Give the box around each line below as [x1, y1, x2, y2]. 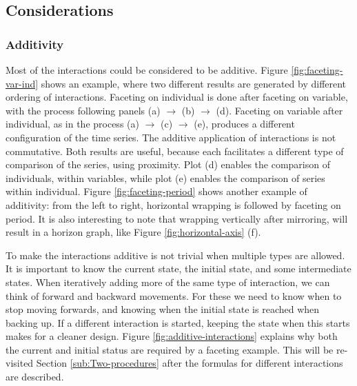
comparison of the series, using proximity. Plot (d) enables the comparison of [6, 157, 330, 172]
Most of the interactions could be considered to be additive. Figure [6, 63, 288, 77]
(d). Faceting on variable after [216, 103, 343, 117]
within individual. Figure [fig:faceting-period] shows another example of [6, 184, 307, 199]
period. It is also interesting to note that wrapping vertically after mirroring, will [6, 211, 348, 225]
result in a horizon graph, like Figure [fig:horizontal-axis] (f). [6, 225, 261, 239]
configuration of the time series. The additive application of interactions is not [6, 130, 336, 144]
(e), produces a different [194, 116, 295, 131]
